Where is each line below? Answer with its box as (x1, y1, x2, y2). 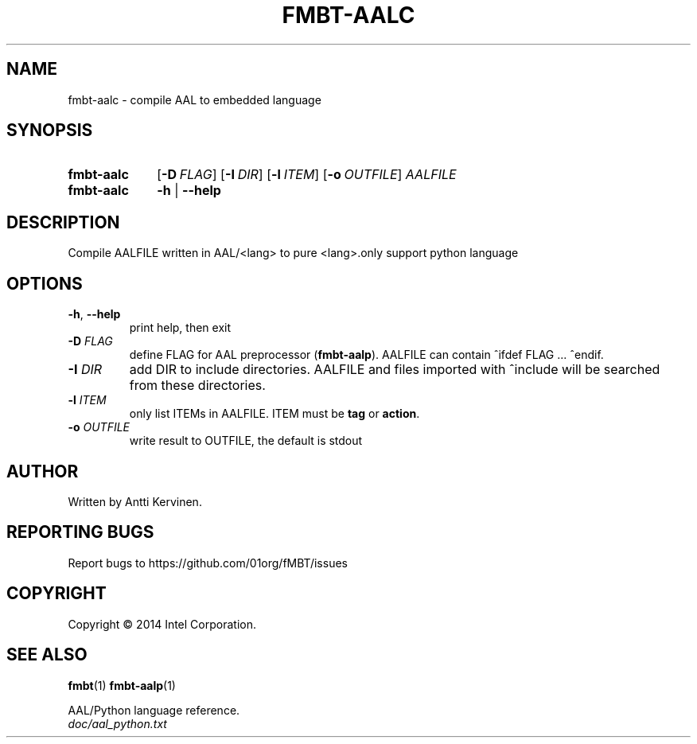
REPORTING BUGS (6, 522, 154, 543)
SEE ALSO (6, 645, 88, 665)
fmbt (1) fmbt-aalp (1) (68, 678, 176, 692)
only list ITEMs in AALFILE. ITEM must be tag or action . (129, 407, 420, 421)
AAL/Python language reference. (68, 703, 240, 717)
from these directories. (129, 377, 266, 394)
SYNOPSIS (6, 120, 93, 141)
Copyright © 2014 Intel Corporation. (68, 617, 256, 631)
